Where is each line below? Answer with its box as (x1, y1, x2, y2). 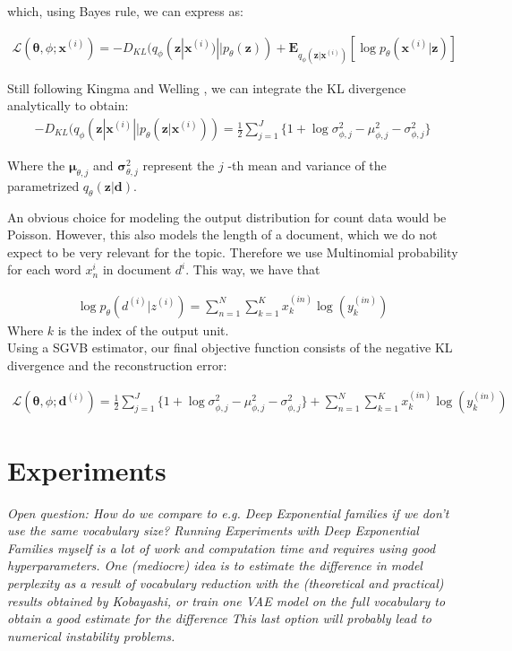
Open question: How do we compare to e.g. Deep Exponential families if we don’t (7, 503, 449, 522)
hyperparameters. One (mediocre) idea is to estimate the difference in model (7, 556, 422, 575)
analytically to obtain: (7, 96, 129, 115)
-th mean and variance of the (227, 156, 387, 175)
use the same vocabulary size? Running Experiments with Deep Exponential (7, 521, 419, 540)
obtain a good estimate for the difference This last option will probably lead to (7, 609, 431, 628)
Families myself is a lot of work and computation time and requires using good (7, 538, 436, 557)
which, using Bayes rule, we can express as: (7, 2, 243, 20)
